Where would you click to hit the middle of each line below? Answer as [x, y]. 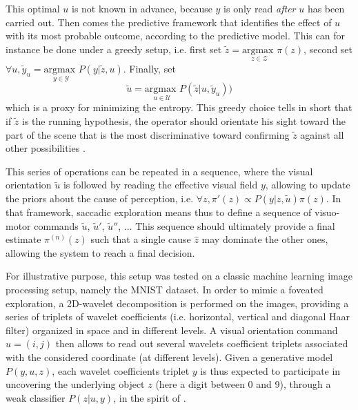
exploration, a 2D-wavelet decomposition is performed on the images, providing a [177, 303]
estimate [23, 239]
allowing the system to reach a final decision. [100, 252]
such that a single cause [141, 239]
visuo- [327, 212]
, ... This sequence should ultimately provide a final [227, 225]
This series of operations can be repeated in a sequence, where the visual [159, 171]
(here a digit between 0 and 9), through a [243, 384]
